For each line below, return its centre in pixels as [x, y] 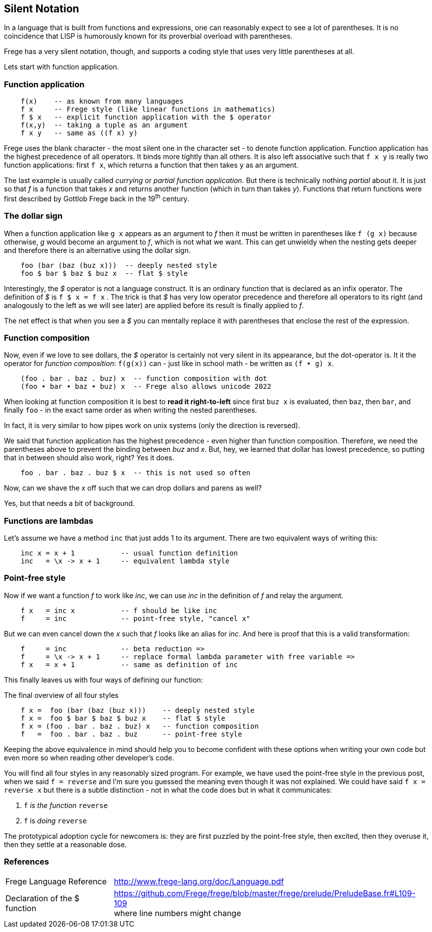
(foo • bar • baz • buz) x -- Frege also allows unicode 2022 [146, 387]
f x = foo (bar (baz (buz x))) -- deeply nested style [137, 710]
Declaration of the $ [43, 898]
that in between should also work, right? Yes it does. [89, 458]
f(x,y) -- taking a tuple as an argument [104, 125]
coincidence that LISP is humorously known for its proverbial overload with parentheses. [148, 36]
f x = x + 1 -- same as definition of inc [129, 664]
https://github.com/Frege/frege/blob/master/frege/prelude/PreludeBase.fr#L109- [265, 893]
